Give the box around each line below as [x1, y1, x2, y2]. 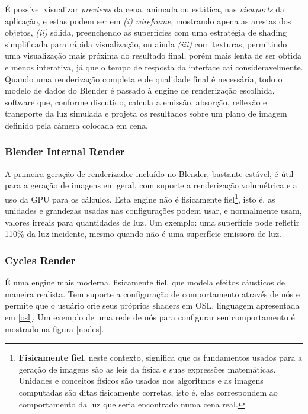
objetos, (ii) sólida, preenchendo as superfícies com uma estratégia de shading [5, 26, 287, 38]
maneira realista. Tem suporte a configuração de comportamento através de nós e [5, 287, 300, 300]
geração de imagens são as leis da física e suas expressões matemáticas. [18, 362, 276, 375]
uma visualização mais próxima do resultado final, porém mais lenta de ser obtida [5, 49, 302, 62]
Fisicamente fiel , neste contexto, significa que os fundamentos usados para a [18, 351, 303, 364]
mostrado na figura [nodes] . [5, 322, 104, 335]
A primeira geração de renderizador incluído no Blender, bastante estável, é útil [5, 167, 294, 179]
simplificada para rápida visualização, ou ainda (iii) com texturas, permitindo [5, 37, 287, 50]
